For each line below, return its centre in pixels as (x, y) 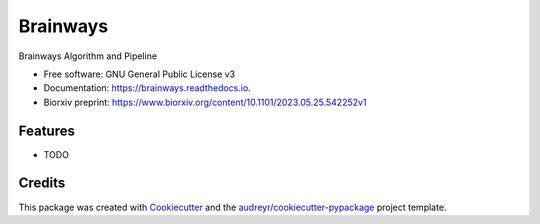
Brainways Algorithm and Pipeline (88, 56)
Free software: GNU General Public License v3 (139, 74)
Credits (42, 183)
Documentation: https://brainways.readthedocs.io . (147, 88)
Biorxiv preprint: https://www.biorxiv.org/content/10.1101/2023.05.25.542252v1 (205, 102)
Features (46, 130)
